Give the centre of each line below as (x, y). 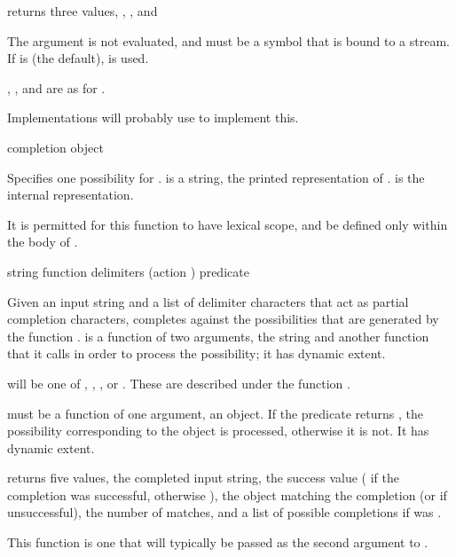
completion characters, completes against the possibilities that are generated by (223, 319)
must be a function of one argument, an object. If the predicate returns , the (215, 413)
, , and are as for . (56, 87)
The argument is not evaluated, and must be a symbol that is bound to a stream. (229, 40)
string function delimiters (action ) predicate (128, 271)
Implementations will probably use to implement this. (153, 118)
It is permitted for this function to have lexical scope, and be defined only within (228, 224)
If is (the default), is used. (78, 58)
